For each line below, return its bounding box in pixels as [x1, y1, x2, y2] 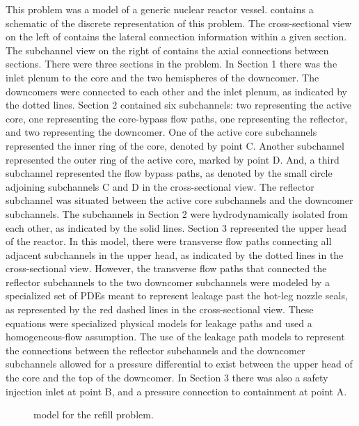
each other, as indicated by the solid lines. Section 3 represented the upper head [6, 220, 347, 235]
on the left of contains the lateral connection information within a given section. [6, 29, 347, 44]
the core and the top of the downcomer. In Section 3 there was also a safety [6, 370, 328, 385]
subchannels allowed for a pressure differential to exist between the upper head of [6, 356, 353, 371]
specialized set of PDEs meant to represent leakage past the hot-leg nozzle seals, [6, 288, 348, 303]
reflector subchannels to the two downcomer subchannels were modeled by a [6, 274, 330, 289]
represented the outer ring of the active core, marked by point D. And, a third [6, 152, 340, 166]
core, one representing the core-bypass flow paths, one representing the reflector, [6, 111, 348, 125]
